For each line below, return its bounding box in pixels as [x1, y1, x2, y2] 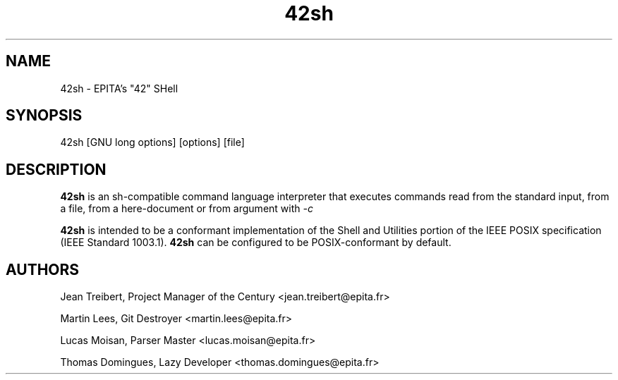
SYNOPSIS [6, 106, 83, 125]
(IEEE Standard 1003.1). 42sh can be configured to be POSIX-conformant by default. [60, 236, 452, 249]
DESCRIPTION [6, 160, 107, 178]
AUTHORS [6, 260, 80, 278]
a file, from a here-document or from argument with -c [60, 202, 313, 215]
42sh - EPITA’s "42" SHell [60, 82, 178, 94]
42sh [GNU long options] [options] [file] [60, 136, 245, 149]
